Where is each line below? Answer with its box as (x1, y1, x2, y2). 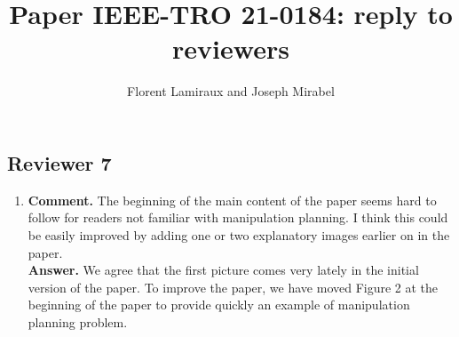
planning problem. (28, 312, 128, 331)
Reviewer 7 (7, 148, 112, 176)
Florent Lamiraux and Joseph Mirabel (127, 82, 335, 100)
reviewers (172, 30, 289, 67)
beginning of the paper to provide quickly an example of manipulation (28, 295, 410, 314)
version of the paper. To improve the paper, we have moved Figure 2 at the (28, 277, 439, 296)
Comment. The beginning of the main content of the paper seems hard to (28, 190, 437, 209)
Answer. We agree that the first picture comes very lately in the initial (28, 261, 419, 279)
